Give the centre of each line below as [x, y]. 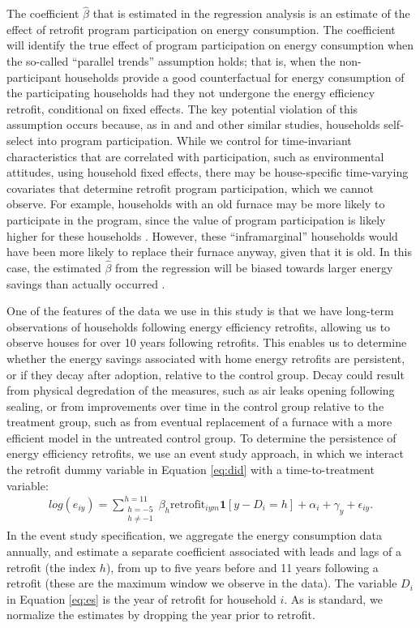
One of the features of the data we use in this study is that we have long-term [200, 311]
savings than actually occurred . [86, 283]
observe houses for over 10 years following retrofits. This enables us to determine [207, 342]
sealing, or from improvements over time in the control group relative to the [195, 406]
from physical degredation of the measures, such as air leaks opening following [201, 390]
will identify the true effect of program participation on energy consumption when [210, 45]
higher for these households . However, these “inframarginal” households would [202, 235]
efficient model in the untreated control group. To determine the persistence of [201, 437]
